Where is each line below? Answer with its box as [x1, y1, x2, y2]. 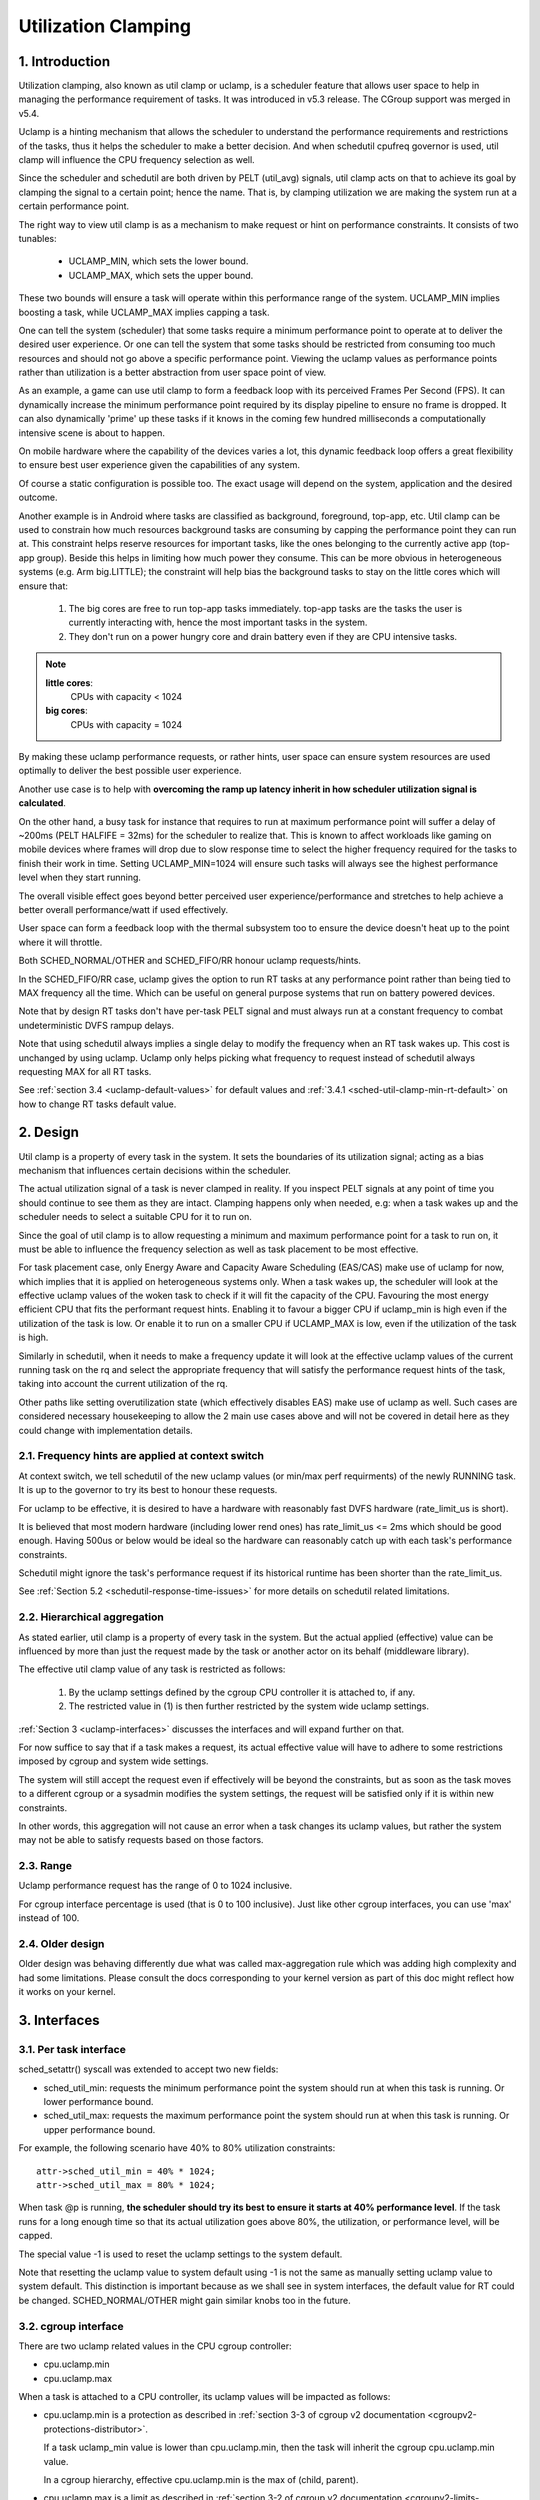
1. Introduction [18, 53, 110, 70]
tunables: [18, 232, 57, 244]
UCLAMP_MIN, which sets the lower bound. [68, 255, 249, 267]
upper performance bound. [43, 2123, 156, 2135]
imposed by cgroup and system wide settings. [18, 1755, 209, 1767]
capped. [18, 2230, 53, 2242]
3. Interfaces [18, 2011, 100, 2029]
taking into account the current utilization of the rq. [18, 1378, 229, 1390]
